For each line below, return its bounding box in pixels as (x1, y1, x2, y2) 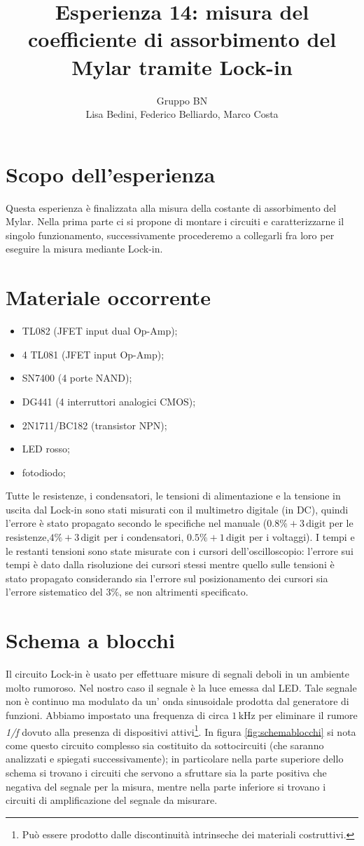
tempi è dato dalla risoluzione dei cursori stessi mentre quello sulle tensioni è (6, 557, 335, 572)
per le (329, 516, 353, 530)
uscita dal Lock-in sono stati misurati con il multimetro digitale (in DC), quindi (6, 502, 349, 516)
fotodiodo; (22, 464, 66, 479)
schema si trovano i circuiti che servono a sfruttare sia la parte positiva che (6, 765, 327, 779)
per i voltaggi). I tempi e (248, 530, 355, 544)
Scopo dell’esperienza (6, 159, 216, 188)
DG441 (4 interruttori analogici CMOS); (22, 394, 196, 408)
